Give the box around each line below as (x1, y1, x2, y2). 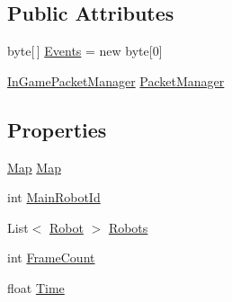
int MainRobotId (7, 188, 101, 207)
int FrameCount (7, 248, 95, 267)
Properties (7, 115, 107, 143)
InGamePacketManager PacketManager (7, 71, 225, 90)
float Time (7, 278, 65, 297)
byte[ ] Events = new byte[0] (7, 41, 163, 60)
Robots (108, 218, 148, 236)
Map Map (7, 157, 61, 176)
